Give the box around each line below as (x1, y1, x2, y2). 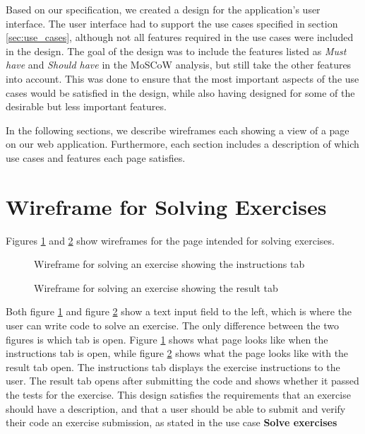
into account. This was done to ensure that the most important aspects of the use (6, 71, 359, 86)
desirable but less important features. (6, 99, 167, 114)
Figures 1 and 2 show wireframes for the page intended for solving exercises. (6, 233, 335, 247)
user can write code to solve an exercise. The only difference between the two (6, 318, 340, 333)
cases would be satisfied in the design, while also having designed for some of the (6, 85, 355, 100)
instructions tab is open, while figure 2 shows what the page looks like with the (6, 346, 349, 360)
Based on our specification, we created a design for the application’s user (6, 2, 321, 16)
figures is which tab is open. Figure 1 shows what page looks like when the (6, 332, 328, 346)
